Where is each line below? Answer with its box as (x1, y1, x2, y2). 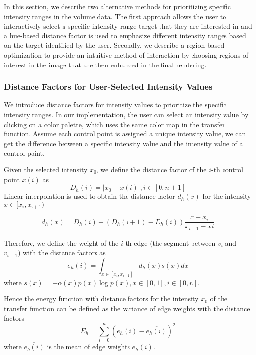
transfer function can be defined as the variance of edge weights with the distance (4, 303, 250, 313)
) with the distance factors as (17, 247, 106, 258)
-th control (211, 164, 243, 174)
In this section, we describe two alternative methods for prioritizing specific (4, 1, 231, 11)
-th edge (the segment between (123, 237, 216, 248)
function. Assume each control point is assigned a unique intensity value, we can (4, 129, 246, 139)
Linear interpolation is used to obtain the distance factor (4, 191, 175, 201)
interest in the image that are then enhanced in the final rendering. (4, 59, 207, 69)
